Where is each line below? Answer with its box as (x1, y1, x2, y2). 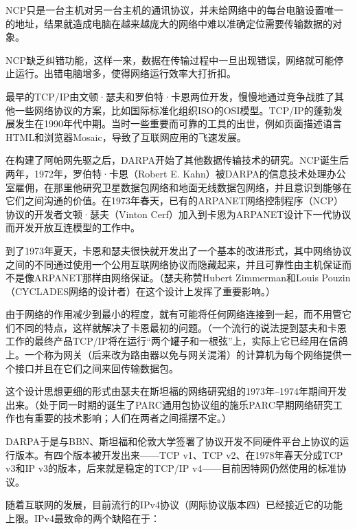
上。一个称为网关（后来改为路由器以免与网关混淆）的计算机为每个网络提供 (5, 347, 342, 362)
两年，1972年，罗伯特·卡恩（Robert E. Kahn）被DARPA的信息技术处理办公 (5, 166, 346, 180)
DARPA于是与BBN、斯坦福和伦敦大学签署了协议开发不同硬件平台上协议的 (5, 434, 340, 449)
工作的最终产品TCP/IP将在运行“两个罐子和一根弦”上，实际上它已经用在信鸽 (5, 334, 348, 348)
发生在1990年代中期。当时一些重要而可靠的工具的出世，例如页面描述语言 (14, 116, 342, 131)
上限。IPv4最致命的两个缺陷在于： (5, 511, 160, 525)
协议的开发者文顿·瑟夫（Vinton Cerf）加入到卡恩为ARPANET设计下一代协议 (5, 206, 352, 221)
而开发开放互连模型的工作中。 (5, 220, 140, 235)
